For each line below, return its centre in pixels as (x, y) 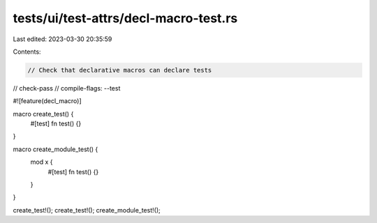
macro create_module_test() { (56, 149)
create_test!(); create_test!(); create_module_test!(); (87, 210)
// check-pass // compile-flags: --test (67, 88)
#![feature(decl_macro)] (47, 101)
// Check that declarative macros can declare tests (120, 70)
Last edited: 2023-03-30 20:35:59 (62, 39)
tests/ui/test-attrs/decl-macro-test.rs (125, 18)
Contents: (27, 52)
